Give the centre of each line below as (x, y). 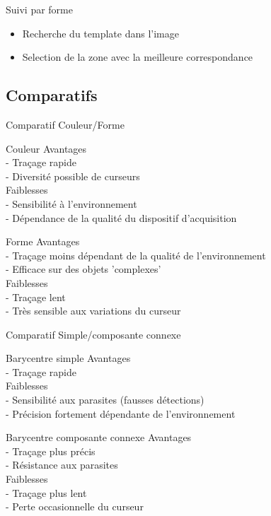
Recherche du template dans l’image (100, 33)
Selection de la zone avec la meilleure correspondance (138, 57)
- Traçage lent (36, 297)
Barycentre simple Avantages (68, 358)
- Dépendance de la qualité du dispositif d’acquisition (121, 217)
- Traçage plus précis (51, 451)
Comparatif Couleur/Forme (65, 124)
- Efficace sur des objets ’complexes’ (83, 269)
